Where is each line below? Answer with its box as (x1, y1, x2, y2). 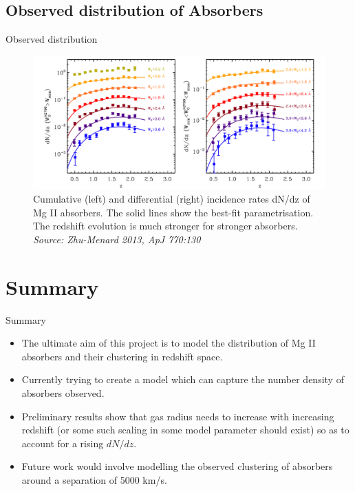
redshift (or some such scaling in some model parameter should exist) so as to (21, 422, 349, 437)
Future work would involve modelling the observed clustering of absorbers (21, 459, 333, 473)
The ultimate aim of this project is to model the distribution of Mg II (21, 336, 316, 350)
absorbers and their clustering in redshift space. (21, 349, 223, 363)
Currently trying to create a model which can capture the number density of (21, 372, 344, 387)
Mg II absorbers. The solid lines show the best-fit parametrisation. (33, 205, 314, 219)
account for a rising (21, 435, 104, 450)
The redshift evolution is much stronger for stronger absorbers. (33, 218, 298, 233)
